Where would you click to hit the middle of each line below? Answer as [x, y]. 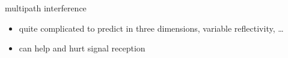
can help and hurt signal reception [82, 48]
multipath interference [46, 8]
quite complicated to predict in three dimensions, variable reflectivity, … [151, 28]
